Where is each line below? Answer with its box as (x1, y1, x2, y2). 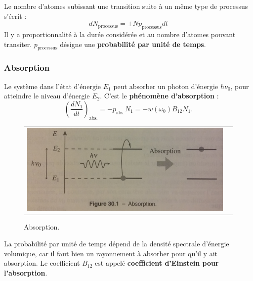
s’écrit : (4, 10, 27, 21)
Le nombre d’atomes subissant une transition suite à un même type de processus (4, 1, 248, 11)
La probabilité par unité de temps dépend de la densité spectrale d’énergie (4, 238, 229, 248)
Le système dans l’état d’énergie (4, 81, 101, 91)
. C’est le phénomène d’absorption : (100, 91, 219, 101)
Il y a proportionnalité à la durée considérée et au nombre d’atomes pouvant (4, 29, 236, 39)
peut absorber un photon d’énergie (113, 81, 218, 91)
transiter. (4, 39, 32, 49)
